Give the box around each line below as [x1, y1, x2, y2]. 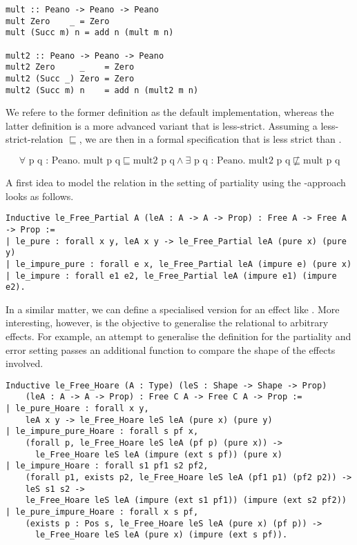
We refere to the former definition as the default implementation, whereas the [6, 105, 334, 119]
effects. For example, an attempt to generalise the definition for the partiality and [6, 329, 351, 343]
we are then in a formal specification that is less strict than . [85, 132, 342, 146]
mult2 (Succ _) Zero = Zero [6, 73, 135, 83]
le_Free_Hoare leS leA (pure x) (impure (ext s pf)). [35, 530, 288, 540]
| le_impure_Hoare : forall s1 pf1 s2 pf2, [6, 461, 209, 471]
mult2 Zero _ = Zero [6, 62, 135, 72]
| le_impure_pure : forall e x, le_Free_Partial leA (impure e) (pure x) [6, 259, 352, 269]
